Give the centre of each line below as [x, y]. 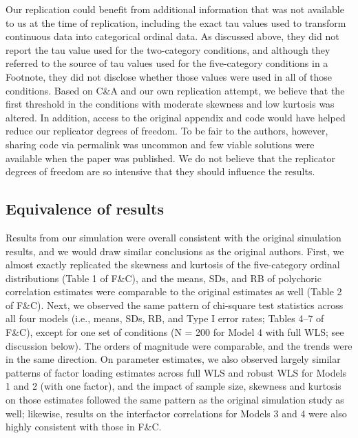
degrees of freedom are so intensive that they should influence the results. [160, 171]
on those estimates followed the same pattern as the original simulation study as [175, 400]
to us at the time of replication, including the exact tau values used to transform [176, 22]
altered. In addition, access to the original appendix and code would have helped [176, 117]
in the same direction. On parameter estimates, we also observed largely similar [173, 359]
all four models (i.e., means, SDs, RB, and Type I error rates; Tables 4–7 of [165, 318]
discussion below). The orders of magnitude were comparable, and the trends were [179, 345]
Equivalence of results [85, 209]
